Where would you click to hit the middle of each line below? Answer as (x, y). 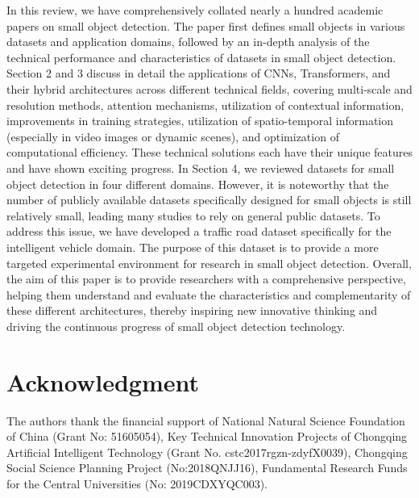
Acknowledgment (103, 381)
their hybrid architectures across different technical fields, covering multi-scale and (209, 88)
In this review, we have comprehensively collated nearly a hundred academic (195, 10)
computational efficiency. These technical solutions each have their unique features (209, 152)
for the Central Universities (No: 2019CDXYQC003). (137, 483)
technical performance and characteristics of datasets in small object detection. (201, 57)
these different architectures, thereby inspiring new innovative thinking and (192, 310)
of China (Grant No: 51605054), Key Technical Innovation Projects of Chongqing (207, 436)
